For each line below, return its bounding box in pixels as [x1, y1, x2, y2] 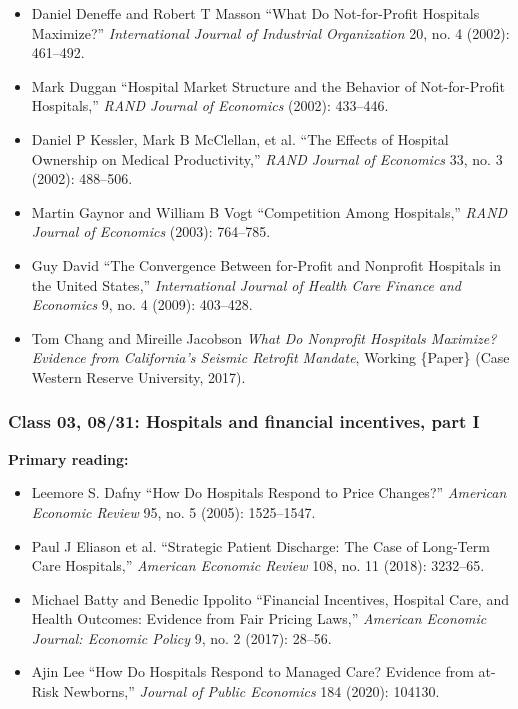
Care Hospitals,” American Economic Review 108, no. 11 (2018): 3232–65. [31, 555, 485, 576]
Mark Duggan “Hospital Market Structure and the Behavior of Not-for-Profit [31, 75, 505, 96]
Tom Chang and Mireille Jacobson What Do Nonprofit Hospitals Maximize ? [31, 327, 497, 348]
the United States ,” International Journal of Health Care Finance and [31, 274, 462, 295]
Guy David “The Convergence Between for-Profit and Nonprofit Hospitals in [31, 254, 502, 275]
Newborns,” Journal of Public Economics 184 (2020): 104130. [63, 681, 440, 702]
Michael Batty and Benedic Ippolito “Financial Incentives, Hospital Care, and [31, 588, 509, 609]
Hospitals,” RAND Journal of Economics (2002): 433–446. [31, 95, 389, 116]
